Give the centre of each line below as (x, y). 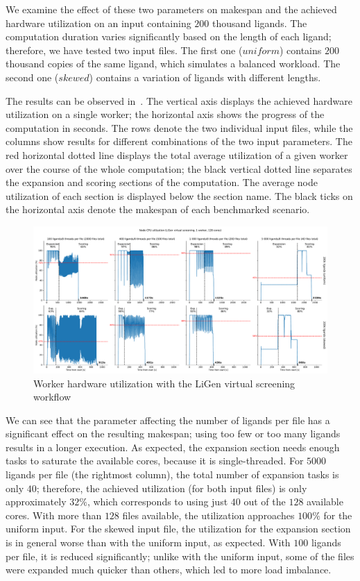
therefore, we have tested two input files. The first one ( (124, 50)
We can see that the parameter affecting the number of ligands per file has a (168, 420)
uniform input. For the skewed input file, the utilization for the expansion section (178, 529)
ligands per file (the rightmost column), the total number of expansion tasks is (172, 474)
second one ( (32, 77)
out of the (265, 502)
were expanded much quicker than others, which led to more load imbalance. (169, 570)
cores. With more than (54, 515)
